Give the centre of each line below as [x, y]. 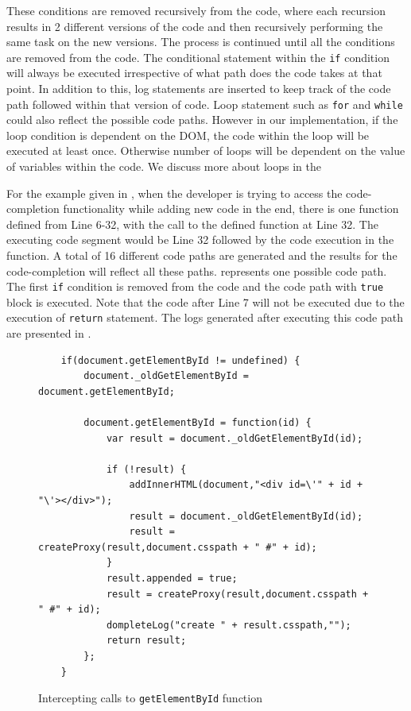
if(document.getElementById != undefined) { [180, 360]
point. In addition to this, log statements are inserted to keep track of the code [199, 89]
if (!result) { [146, 469]
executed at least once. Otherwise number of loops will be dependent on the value [206, 151]
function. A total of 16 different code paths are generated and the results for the [202, 255]
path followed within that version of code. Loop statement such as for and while [205, 104]
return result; [146, 641]
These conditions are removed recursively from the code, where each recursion [196, 10]
